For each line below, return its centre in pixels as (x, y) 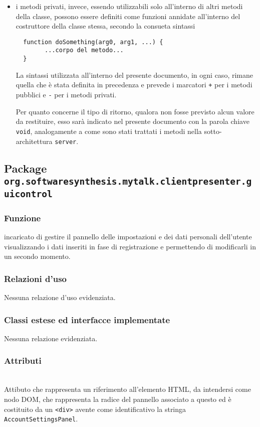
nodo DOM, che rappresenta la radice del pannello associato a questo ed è (118, 399)
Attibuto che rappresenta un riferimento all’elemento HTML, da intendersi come (127, 389)
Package (26, 168)
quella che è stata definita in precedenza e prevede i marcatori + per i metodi (134, 85)
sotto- (213, 131)
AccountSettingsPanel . (41, 419)
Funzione (23, 218)
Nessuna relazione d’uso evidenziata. (60, 297)
